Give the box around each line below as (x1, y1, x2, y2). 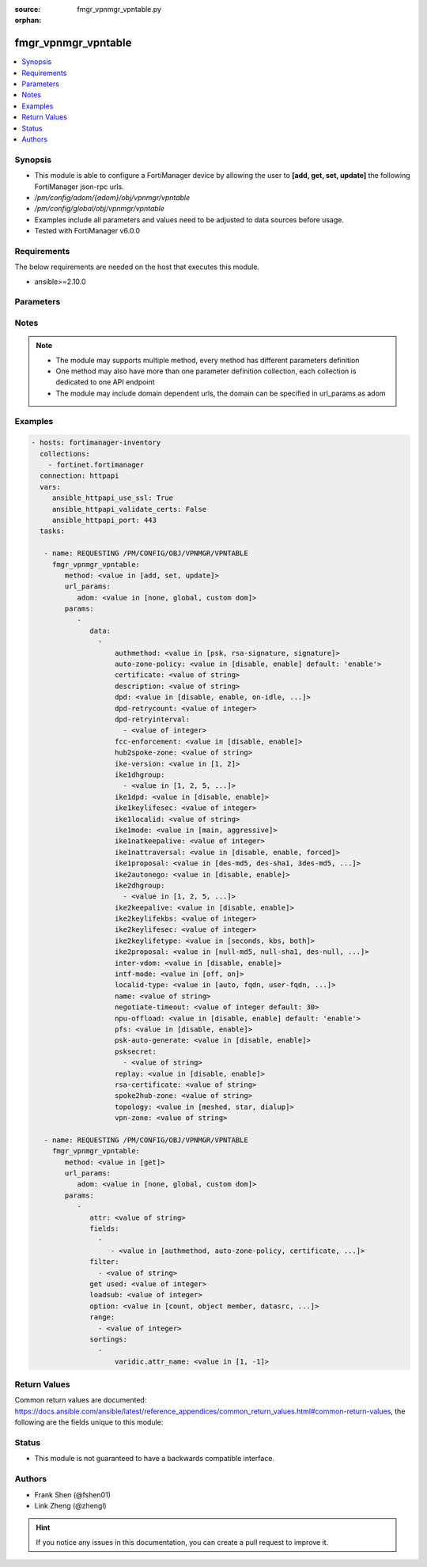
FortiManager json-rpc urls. (34, 182, 124, 191)
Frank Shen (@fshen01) (34, 1489, 111, 1499)
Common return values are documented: (14, 1395, 147, 1405)
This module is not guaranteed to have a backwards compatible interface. (34, 1454, 275, 1463)
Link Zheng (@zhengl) (34, 1501, 107, 1510)
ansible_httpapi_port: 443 (51, 516, 157, 525)
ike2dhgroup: (115, 880, 165, 890)
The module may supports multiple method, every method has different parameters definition (55, 355, 360, 365)
